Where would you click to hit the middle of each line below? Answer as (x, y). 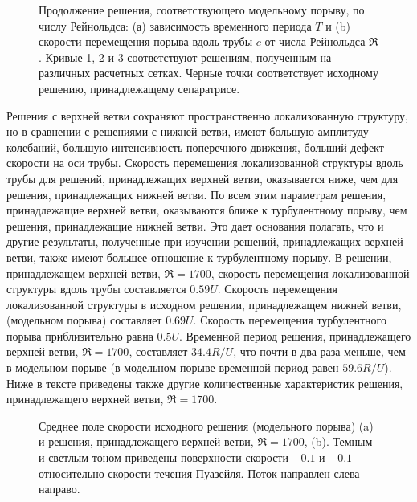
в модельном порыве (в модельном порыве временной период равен (173, 367)
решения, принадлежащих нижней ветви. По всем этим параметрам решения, (196, 194)
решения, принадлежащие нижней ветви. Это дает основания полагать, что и (195, 225)
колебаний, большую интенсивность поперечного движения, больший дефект (195, 147)
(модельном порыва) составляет (84, 320)
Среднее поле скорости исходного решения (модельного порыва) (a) (206, 425)
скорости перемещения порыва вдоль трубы (146, 41)
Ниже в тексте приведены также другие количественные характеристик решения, (205, 383)
